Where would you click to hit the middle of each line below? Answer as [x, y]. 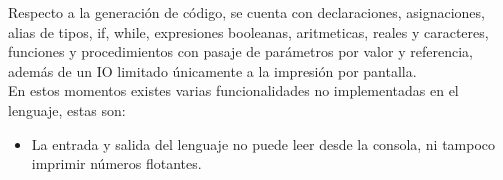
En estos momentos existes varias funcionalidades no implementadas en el [233, 90]
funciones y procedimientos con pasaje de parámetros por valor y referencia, [240, 51]
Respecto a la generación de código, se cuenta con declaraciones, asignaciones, [246, 12]
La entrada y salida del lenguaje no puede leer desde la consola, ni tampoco [263, 143]
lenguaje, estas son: [67, 109]
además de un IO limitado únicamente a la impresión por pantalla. [212, 70]
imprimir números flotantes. [116, 163]
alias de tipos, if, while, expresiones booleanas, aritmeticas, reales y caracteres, [248, 31]
